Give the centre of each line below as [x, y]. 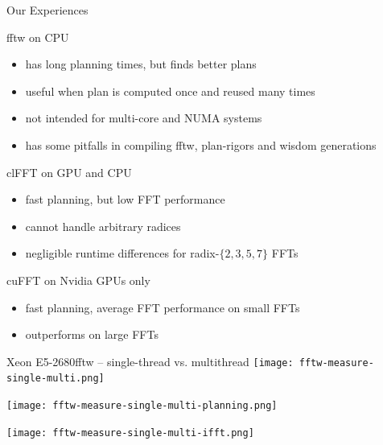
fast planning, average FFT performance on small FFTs [163, 307]
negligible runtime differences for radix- [122, 253]
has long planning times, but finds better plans [141, 64]
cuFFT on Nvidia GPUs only [78, 280]
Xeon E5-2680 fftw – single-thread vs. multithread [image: [150, 361]
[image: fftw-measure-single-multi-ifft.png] [130, 433]
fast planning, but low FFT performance [125, 199]
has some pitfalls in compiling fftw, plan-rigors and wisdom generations [201, 144]
